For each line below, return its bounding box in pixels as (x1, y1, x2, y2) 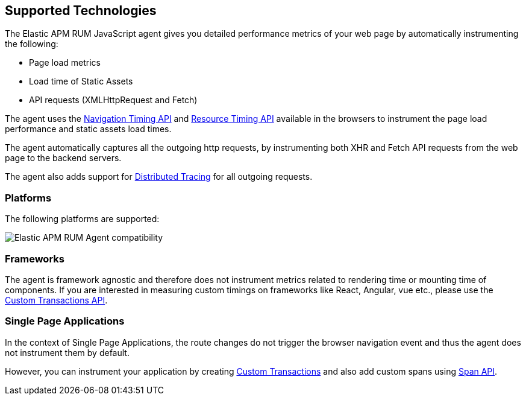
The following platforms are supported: (5, 214, 160, 224)
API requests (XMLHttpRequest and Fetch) (29, 95, 198, 106)
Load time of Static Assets (29, 76, 133, 87)
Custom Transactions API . (5, 294, 108, 305)
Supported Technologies (5, 3, 157, 18)
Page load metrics (29, 57, 101, 68)
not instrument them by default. (5, 347, 130, 358)
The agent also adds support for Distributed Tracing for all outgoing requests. (5, 171, 313, 182)
